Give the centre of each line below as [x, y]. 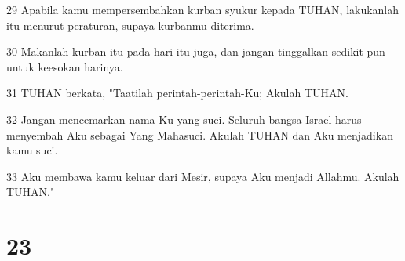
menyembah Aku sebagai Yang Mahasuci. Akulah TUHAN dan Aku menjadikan [200, 134]
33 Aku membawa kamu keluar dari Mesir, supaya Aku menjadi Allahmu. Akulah [203, 176]
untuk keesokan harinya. [65, 66]
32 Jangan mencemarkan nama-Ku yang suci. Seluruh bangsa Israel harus [184, 119]
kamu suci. [32, 150]
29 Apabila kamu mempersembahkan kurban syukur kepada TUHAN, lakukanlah [203, 9]
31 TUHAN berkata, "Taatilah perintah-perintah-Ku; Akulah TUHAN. [177, 93]
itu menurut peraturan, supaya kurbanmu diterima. [130, 25]
